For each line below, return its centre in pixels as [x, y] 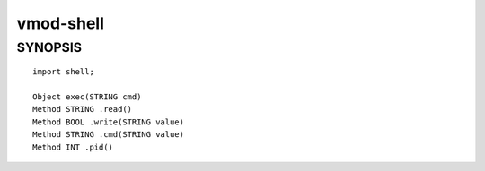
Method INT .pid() [73, 147]
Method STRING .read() [83, 109]
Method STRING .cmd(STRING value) [108, 135]
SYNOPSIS [49, 47]
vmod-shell [61, 23]
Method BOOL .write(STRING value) [108, 122]
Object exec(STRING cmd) [87, 97]
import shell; [63, 72]
